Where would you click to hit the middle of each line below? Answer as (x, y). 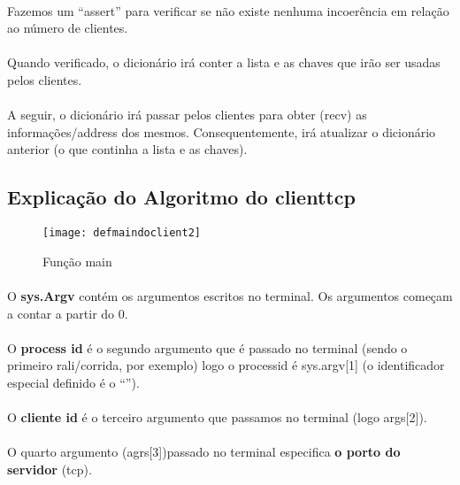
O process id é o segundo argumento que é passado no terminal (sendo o (207, 347)
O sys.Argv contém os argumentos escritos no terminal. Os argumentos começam (230, 295)
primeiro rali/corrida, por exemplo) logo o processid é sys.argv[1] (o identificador (226, 365)
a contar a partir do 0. (68, 313)
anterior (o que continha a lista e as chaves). (127, 149)
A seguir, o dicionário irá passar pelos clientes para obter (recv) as (187, 115)
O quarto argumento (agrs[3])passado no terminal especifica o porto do (204, 452)
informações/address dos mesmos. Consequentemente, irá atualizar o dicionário (222, 131)
